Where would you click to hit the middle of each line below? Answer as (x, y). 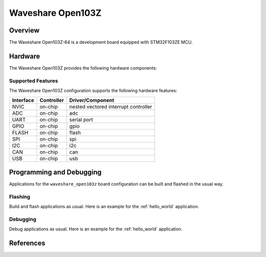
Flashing (20, 196)
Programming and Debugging (55, 172)
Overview (24, 30)
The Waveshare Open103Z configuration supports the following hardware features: (93, 91)
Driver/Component (92, 100)
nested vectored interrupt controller (111, 107)
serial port (81, 119)
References (27, 243)
